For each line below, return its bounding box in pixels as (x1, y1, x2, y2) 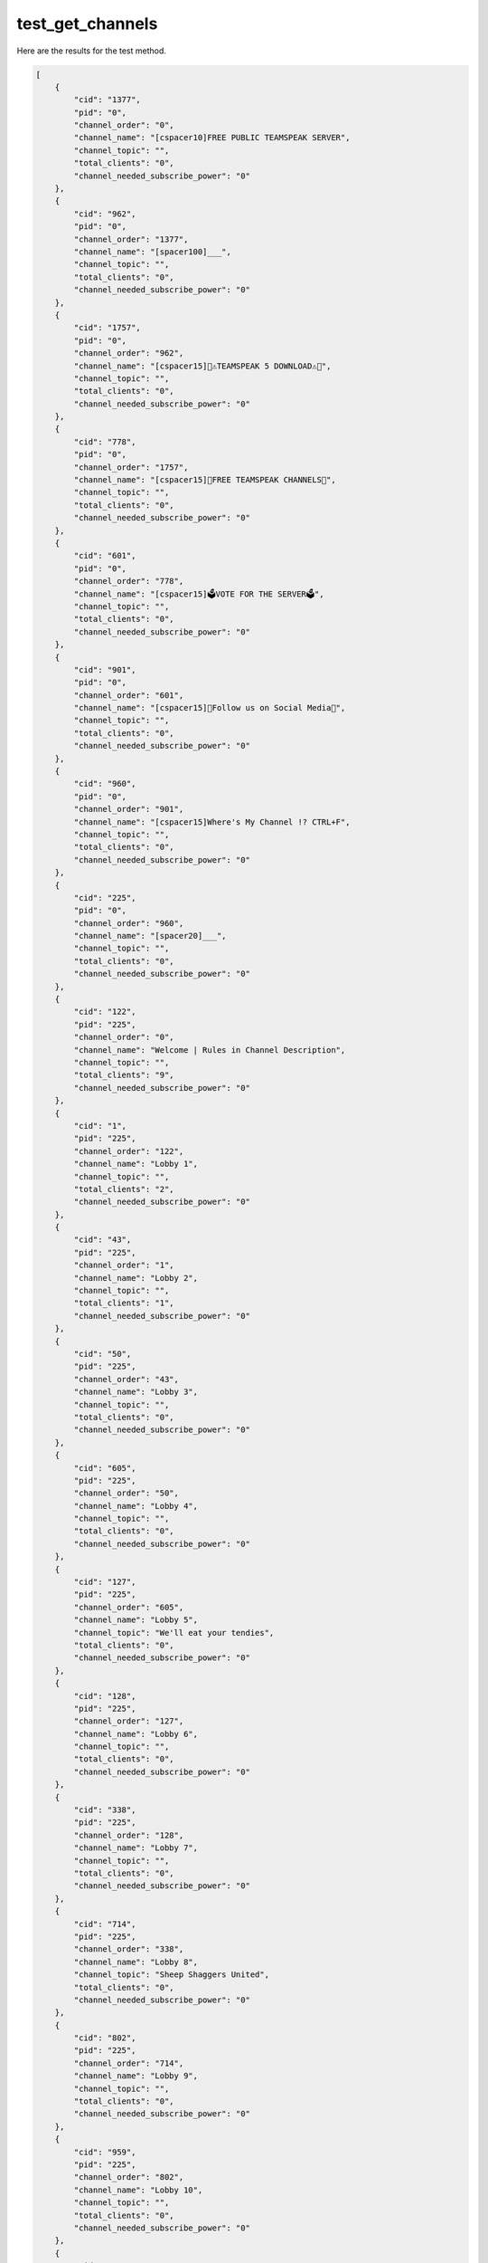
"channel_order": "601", (73, 690, 184, 701)
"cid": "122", (73, 1007, 136, 1017)
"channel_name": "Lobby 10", (73, 2184, 203, 2195)
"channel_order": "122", (73, 1146, 184, 1156)
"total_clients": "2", (73, 1184, 175, 1194)
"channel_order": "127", (73, 1716, 184, 1726)
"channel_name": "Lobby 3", (73, 1387, 199, 1398)
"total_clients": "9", (73, 1070, 175, 1081)
